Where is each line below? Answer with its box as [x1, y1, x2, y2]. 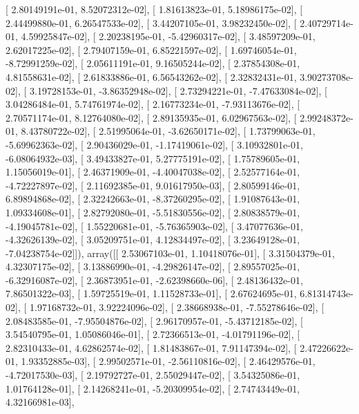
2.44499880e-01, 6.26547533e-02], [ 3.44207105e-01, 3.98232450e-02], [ [6, 15, 297, 30]
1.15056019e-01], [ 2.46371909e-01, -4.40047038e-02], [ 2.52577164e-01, [6, 164, 300, 179]
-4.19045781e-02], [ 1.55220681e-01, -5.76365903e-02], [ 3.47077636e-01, [6, 218, 303, 233]
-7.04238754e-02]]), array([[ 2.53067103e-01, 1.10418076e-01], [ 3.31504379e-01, [6, 245, 335, 260]
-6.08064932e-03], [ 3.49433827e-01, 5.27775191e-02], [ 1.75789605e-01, [6, 151, 300, 165]
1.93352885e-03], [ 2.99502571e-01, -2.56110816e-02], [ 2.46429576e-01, [21, 354, 316, 368]
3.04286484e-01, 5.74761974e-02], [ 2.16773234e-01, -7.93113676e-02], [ [6, 97, 300, 111]
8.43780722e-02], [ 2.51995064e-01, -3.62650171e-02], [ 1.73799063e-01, [21, 124, 316, 138]
